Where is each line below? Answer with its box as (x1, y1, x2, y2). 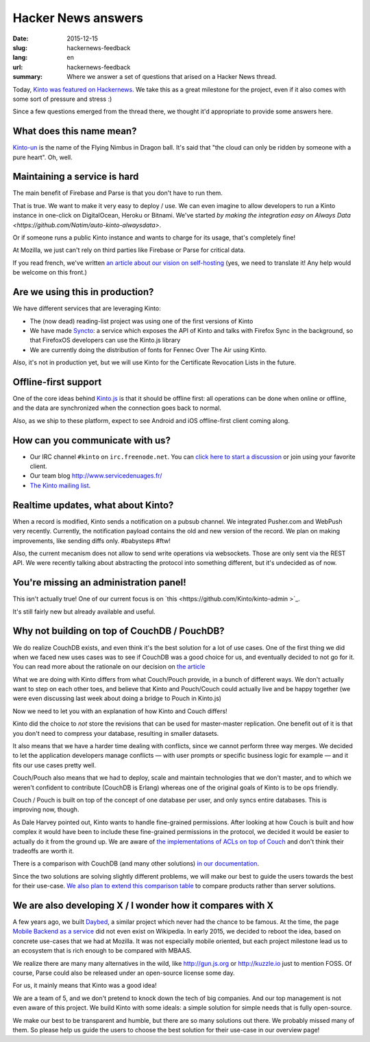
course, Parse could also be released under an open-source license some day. (12, 969, 236, 977)
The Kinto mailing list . (29, 481, 91, 489)
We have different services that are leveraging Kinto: (12, 304, 161, 312)
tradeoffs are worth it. (12, 846, 75, 855)
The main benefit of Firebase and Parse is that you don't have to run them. (12, 189, 223, 197)
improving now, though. (12, 805, 79, 813)
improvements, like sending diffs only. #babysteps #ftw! (12, 536, 171, 545)
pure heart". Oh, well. (12, 153, 73, 161)
